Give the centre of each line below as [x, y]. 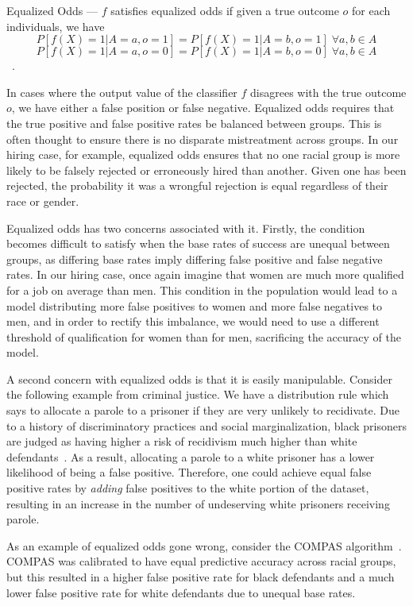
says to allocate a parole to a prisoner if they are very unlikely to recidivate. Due [203, 410]
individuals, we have [56, 26]
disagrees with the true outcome [328, 92]
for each [371, 10]
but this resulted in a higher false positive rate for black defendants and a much [201, 577]
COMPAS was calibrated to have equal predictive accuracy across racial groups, [201, 561]
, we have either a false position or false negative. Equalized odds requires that [203, 108]
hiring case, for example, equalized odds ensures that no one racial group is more [203, 154]
